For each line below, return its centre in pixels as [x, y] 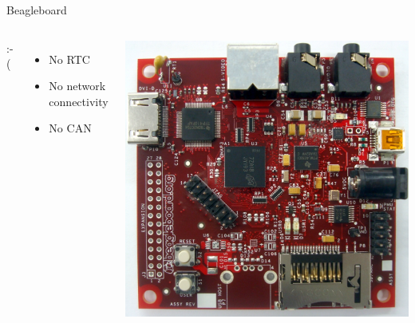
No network [77, 86]
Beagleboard [37, 10]
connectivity [79, 101]
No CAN [70, 128]
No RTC [69, 59]
